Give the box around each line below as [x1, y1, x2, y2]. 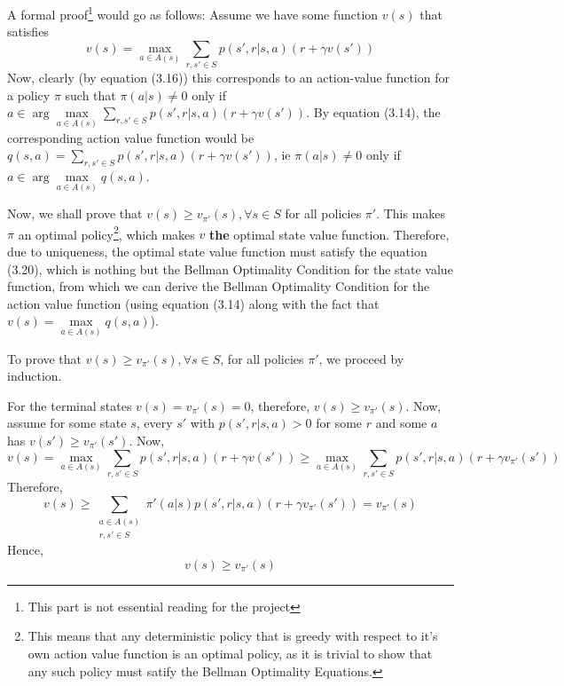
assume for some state [7, 414, 127, 432]
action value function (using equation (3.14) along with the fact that [7, 294, 380, 312]
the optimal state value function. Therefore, [208, 225, 450, 243]
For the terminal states [7, 396, 132, 414]
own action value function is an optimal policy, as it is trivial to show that [27, 644, 433, 663]
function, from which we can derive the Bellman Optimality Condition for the [7, 277, 430, 296]
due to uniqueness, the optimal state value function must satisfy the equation [7, 242, 427, 261]
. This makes [376, 204, 446, 223]
